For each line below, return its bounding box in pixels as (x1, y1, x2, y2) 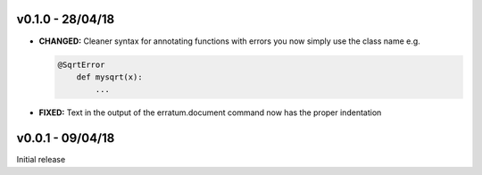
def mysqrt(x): (76, 71, 143, 82)
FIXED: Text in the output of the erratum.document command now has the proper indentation (38, 107, 382, 118)
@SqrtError (57, 59, 105, 70)
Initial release (16, 154, 66, 165)
